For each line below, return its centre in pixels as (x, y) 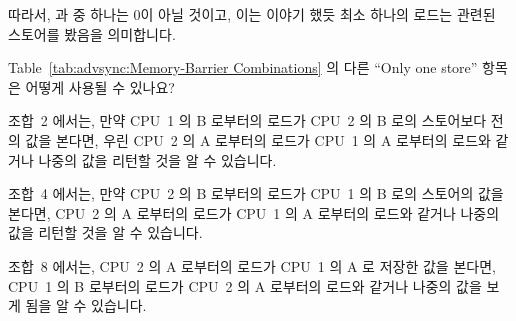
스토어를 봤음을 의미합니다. (92, 33)
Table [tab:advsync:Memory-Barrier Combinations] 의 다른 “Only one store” (243, 67)
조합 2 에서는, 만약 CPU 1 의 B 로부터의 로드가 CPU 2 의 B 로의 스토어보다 (247, 120)
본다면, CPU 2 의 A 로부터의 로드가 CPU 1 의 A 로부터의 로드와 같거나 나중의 (254, 212)
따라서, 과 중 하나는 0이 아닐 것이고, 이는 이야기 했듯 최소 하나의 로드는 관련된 (252, 14)
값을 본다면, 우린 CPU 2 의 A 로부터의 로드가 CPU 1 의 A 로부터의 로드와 (258, 139)
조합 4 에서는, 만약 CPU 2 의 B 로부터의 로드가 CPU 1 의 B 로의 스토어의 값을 (256, 193)
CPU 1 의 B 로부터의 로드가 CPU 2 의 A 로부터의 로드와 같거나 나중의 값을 (245, 285)
